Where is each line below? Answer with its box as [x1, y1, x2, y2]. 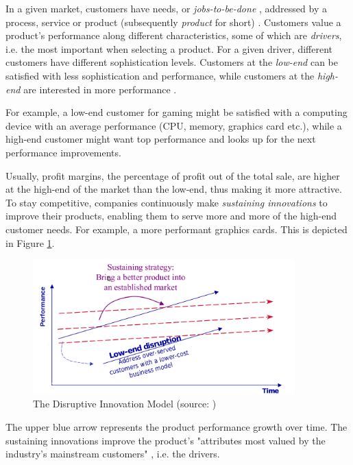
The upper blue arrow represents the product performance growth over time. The [5, 419, 348, 433]
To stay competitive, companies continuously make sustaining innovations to [5, 195, 328, 209]
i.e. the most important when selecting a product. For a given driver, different [5, 41, 332, 56]
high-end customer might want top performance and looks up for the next [5, 132, 316, 146]
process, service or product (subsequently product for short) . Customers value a [5, 14, 341, 29]
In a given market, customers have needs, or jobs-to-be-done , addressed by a [5, 1, 327, 15]
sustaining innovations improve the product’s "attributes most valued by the [5, 433, 326, 447]
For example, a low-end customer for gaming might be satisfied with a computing [5, 105, 348, 119]
